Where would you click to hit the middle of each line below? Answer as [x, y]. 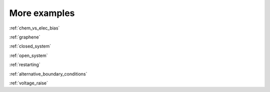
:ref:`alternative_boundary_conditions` [48, 74]
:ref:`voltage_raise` [29, 83]
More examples [42, 13]
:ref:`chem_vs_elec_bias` [34, 28]
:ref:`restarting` [25, 64]
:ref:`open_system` [28, 55]
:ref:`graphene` [25, 37]
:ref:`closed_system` [30, 46]
